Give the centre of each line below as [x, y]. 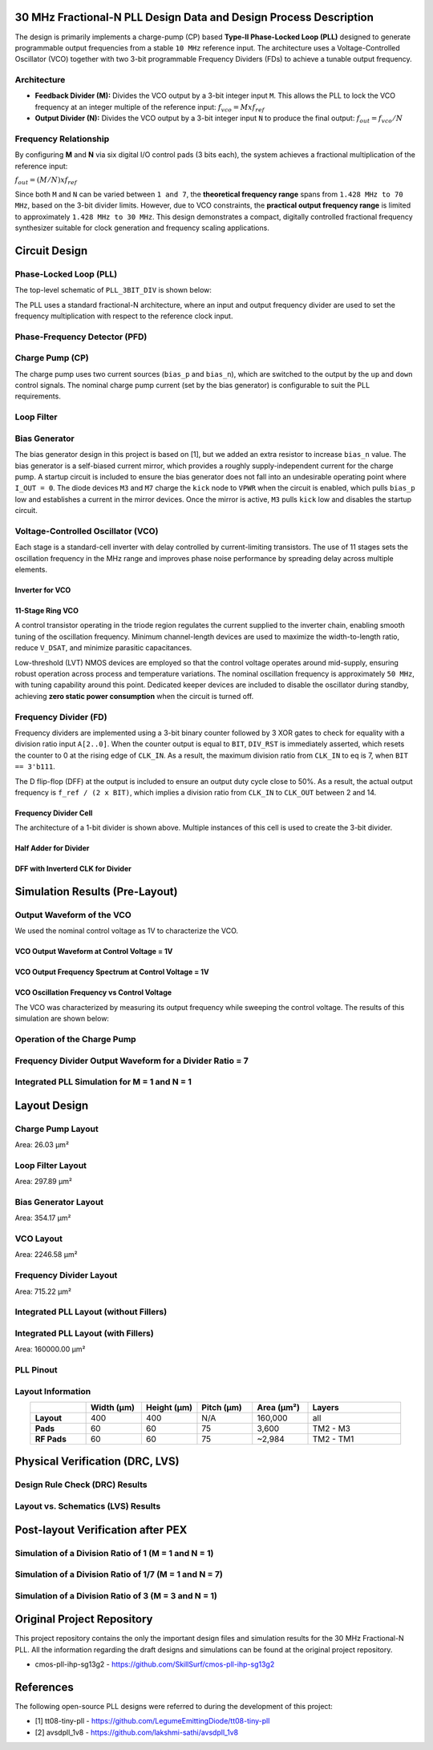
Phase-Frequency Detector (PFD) [81, 337]
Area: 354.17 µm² [43, 1218]
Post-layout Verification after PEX [101, 1530]
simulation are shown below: [62, 1019]
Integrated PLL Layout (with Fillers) [84, 1333]
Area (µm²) [278, 1408]
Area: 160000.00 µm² [50, 1349]
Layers [326, 1408]
